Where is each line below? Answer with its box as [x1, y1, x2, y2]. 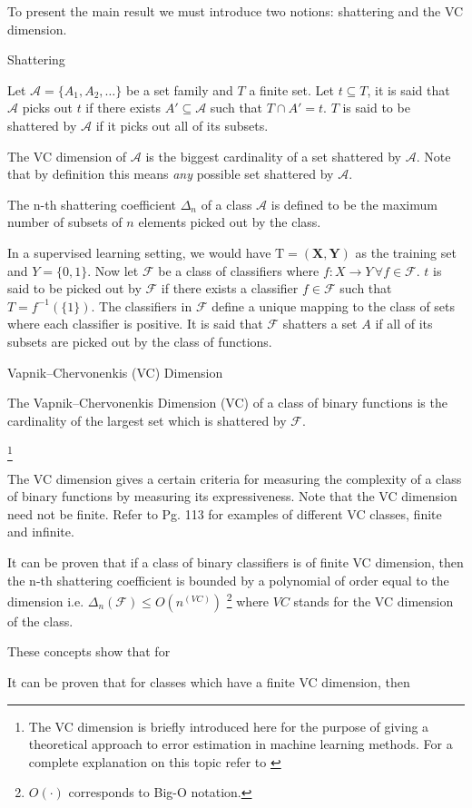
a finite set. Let [249, 80, 334, 99]
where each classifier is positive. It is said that [7, 314, 263, 333]
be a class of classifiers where [158, 261, 320, 280]
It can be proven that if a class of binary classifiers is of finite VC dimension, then [7, 552, 464, 571]
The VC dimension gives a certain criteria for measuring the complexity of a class [7, 468, 462, 488]
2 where [226, 589, 270, 610]
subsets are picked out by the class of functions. [7, 331, 272, 350]
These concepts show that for [7, 642, 171, 661]
